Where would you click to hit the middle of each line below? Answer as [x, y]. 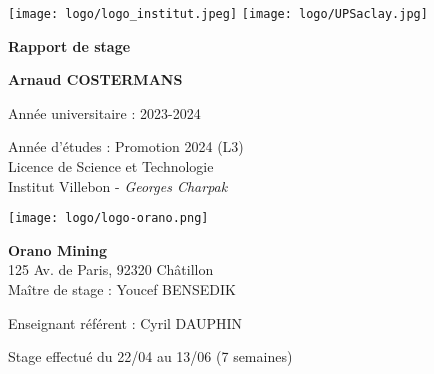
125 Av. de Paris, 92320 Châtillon [111, 269]
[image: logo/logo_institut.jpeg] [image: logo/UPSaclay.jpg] [218, 14]
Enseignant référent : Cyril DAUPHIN [125, 322]
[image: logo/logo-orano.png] [108, 218]
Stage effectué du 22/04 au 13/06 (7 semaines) [150, 356]
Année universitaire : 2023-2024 [104, 112]
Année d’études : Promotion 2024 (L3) [126, 146]
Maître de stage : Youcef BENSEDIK [122, 289]
